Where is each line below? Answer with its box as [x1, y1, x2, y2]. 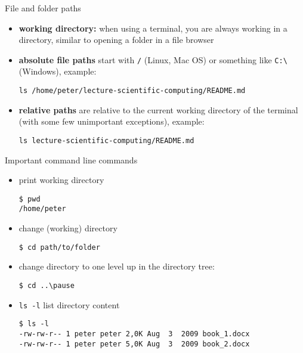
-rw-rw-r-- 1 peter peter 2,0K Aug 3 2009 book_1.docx [18, 329, 250, 338]
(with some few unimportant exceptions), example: [18, 115, 205, 128]
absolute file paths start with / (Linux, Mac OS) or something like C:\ [18, 53, 287, 66]
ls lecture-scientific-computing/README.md [18, 136, 194, 145]
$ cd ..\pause [18, 281, 75, 290]
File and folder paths [5, 2, 81, 14]
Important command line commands [5, 153, 138, 166]
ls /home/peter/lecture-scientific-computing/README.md [18, 86, 246, 95]
